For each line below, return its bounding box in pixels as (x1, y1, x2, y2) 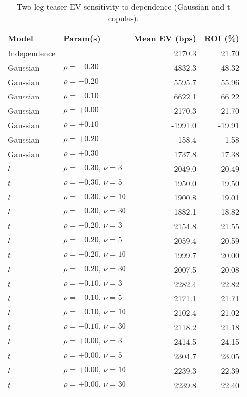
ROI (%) (204, 32, 239, 44)
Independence (8, 47, 56, 59)
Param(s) (63, 32, 101, 44)
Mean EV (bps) (133, 32, 197, 44)
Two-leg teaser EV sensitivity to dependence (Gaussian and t (16, 1, 230, 12)
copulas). (108, 12, 139, 24)
